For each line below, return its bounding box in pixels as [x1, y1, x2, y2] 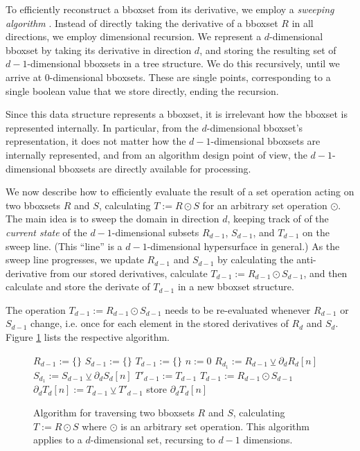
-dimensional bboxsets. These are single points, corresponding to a [49, 69, 331, 84]
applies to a [33, 432, 82, 447]
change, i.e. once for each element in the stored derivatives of [30, 316, 289, 330]
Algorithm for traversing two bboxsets [33, 405, 195, 419]
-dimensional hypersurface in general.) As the [147, 238, 340, 253]
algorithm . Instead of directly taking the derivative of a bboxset [6, 15, 278, 30]
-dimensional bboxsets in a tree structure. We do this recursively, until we [27, 56, 340, 71]
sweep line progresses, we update [6, 252, 144, 267]
